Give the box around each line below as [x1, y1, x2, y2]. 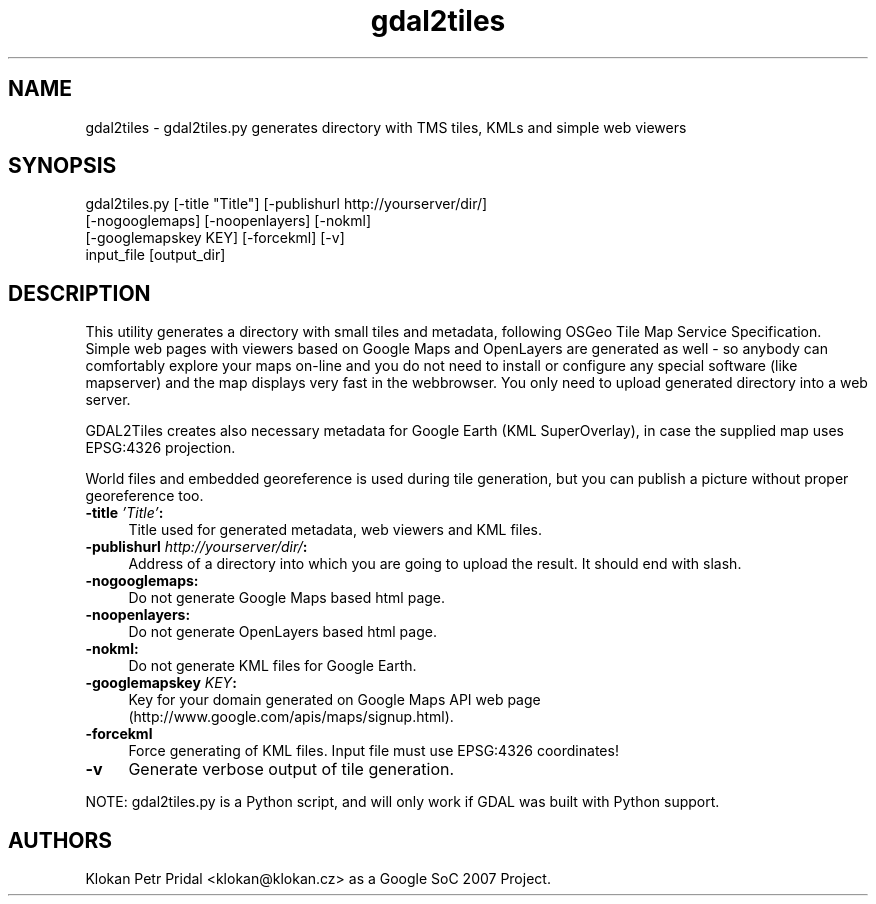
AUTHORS [8, 827, 113, 853]
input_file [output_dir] [85, 246, 226, 264]
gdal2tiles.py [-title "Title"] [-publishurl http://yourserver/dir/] [85, 195, 488, 213]
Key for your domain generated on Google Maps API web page [128, 691, 541, 709]
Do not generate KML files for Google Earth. [128, 657, 417, 675]
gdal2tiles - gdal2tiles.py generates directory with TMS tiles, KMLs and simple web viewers [85, 118, 687, 136]
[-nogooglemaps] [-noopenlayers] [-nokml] [85, 212, 372, 230]
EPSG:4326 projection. [85, 439, 236, 457]
